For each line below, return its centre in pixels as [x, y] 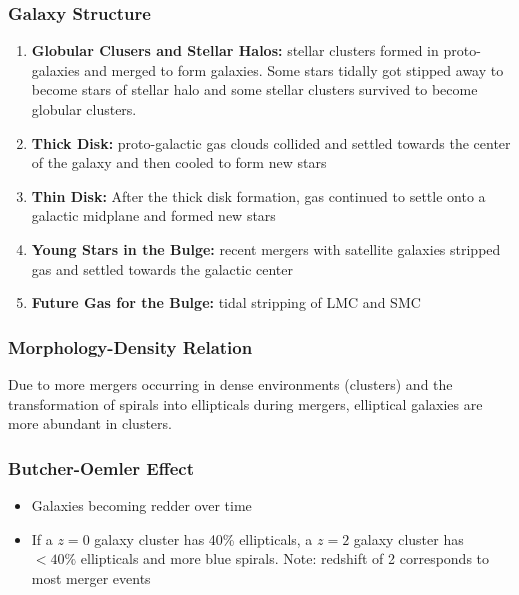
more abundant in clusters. [90, 423]
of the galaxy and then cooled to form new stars [179, 162]
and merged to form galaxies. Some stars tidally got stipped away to [294, 69]
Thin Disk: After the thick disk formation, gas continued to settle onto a [258, 195]
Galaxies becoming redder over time [141, 504]
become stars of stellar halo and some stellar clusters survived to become [254, 89]
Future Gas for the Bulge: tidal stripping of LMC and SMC [226, 302]
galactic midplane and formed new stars [153, 215]
